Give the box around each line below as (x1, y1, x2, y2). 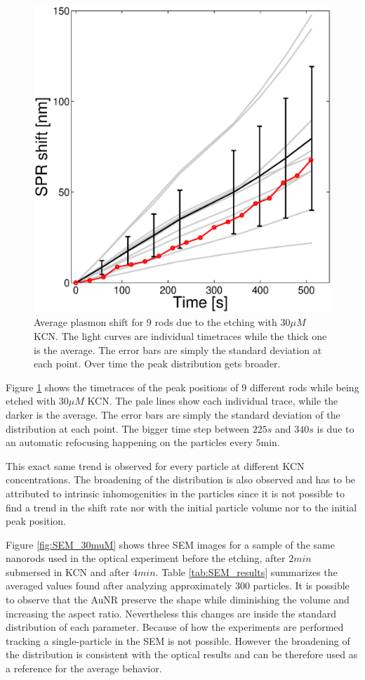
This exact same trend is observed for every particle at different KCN (6, 458, 305, 473)
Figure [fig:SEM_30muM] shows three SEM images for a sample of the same (6, 537, 335, 551)
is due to (317, 421, 354, 436)
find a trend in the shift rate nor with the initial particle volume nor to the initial (6, 499, 357, 514)
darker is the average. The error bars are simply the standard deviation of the (6, 407, 340, 421)
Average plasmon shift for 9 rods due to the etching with (34, 315, 277, 329)
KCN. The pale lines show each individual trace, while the (87, 393, 338, 408)
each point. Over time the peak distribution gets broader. (34, 356, 281, 371)
